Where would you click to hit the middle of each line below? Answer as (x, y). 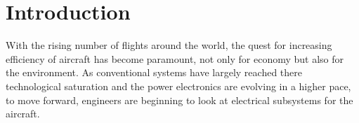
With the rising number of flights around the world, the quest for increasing (169, 45)
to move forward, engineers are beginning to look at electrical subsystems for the (179, 100)
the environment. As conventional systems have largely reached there (154, 72)
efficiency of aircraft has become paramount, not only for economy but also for (175, 58)
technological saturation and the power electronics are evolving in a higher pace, (178, 86)
